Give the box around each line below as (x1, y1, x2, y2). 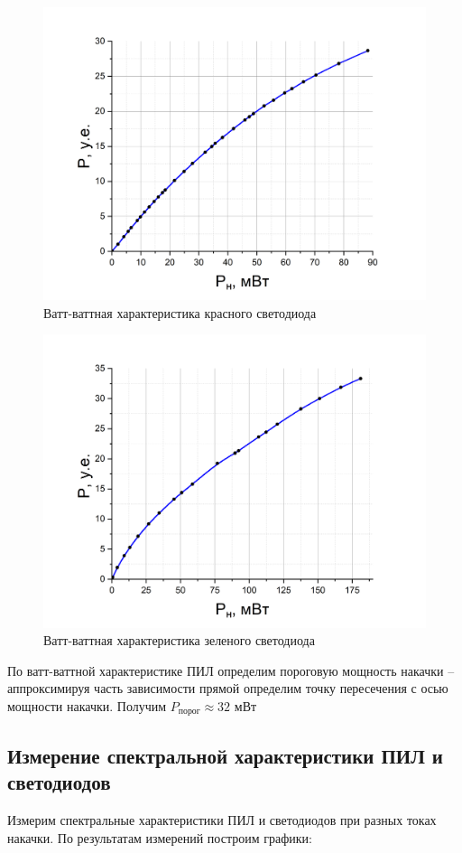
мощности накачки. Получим (7, 696, 167, 715)
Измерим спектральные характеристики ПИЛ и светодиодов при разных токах (7, 811, 437, 830)
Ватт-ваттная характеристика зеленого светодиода (43, 631, 315, 650)
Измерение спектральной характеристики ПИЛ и (7, 741, 443, 769)
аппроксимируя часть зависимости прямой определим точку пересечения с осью (7, 679, 448, 698)
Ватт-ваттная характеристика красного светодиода (43, 303, 317, 322)
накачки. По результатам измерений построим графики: (7, 828, 312, 847)
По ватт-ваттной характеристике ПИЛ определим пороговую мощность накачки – (7, 661, 455, 680)
